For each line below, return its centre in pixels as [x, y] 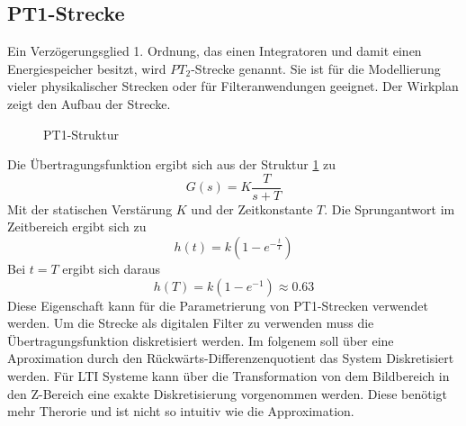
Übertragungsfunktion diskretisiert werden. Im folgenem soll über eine [201, 340]
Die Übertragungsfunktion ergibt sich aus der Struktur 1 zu [172, 164]
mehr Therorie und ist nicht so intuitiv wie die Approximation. [181, 411]
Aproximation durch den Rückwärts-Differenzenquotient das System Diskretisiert [231, 358]
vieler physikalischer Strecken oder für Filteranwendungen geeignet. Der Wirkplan [233, 86]
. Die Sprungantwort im [390, 208]
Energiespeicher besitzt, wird [87, 68]
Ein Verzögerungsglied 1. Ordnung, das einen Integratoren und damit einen [215, 51]
